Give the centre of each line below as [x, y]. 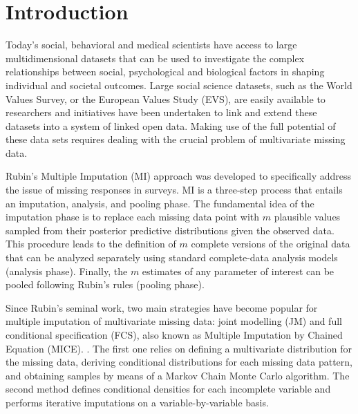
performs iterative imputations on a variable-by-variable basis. [137, 402]
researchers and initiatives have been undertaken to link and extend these [161, 112]
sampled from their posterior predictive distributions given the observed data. [170, 230]
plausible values [307, 217]
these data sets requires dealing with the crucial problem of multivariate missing [176, 139]
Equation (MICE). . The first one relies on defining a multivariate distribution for [179, 348]
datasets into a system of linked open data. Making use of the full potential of [171, 125]
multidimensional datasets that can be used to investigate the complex [155, 58]
